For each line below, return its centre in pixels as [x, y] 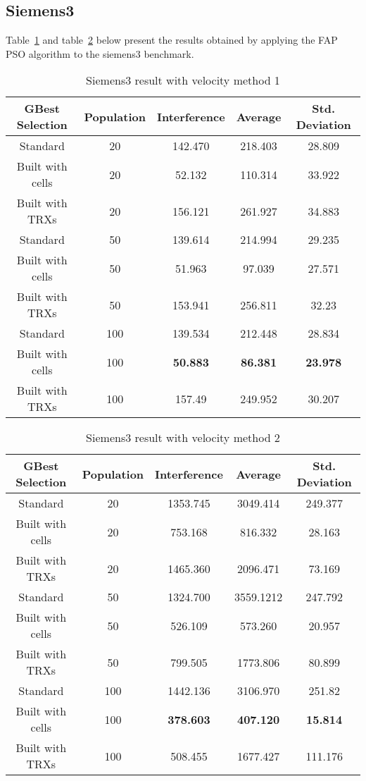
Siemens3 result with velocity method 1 [183, 80]
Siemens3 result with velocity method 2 [183, 438]
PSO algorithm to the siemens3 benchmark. [100, 53]
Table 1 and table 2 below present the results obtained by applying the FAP [172, 40]
